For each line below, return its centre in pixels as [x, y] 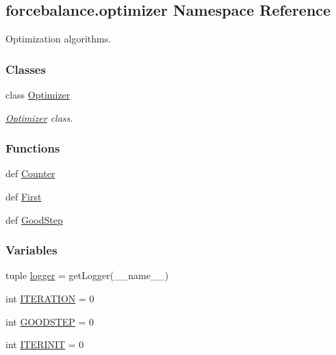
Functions [33, 148]
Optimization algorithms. [59, 39]
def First [24, 197]
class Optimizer [38, 95]
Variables [31, 250]
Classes [26, 69]
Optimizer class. [39, 117]
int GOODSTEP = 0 [50, 321]
